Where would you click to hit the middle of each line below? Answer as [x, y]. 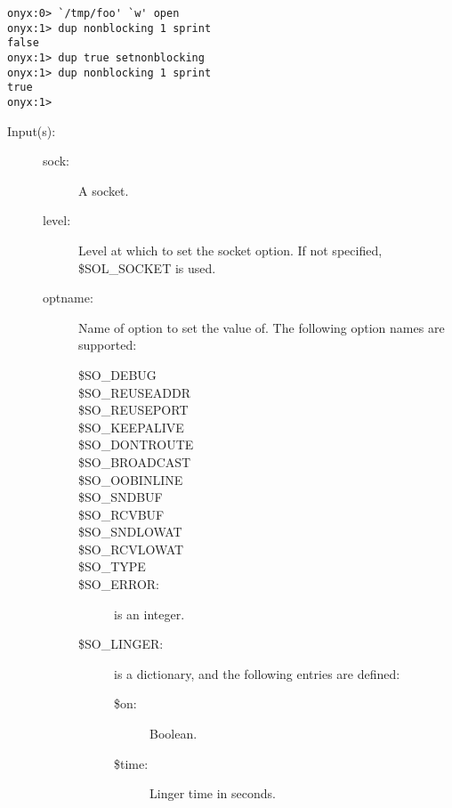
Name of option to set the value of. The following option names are [262, 327]
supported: [108, 345]
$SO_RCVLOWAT [131, 549]
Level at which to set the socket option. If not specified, [230, 250]
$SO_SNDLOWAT [130, 532]
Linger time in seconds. [213, 793]
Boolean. [174, 734]
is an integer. [149, 614]
